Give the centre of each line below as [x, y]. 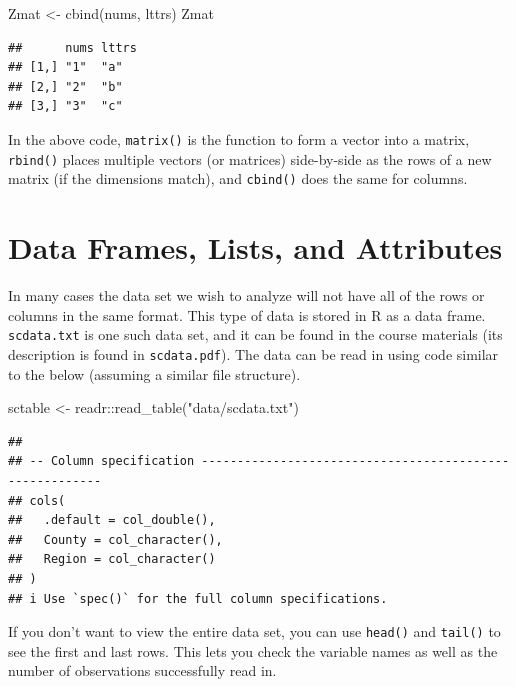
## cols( [37, 500]
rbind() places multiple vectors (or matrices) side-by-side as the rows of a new [250, 158]
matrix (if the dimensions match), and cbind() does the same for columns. [238, 178]
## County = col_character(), [115, 539]
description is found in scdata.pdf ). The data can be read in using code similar [253, 353]
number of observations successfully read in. [142, 670]
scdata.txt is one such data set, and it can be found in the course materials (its [255, 334]
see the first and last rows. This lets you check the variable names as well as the [253, 650]
